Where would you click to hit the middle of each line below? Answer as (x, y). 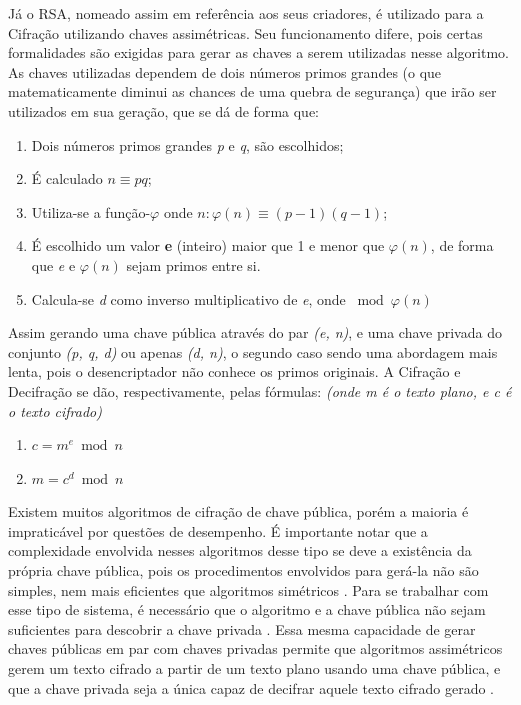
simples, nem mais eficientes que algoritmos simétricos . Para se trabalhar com (248, 589)
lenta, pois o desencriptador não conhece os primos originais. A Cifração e (234, 371)
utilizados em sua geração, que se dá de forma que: (163, 110)
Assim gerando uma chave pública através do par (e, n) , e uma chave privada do (255, 332)
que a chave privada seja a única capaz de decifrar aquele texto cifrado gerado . (251, 687)
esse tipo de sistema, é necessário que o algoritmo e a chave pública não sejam (247, 609)
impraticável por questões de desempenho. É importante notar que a (218, 530)
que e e (53, 264)
